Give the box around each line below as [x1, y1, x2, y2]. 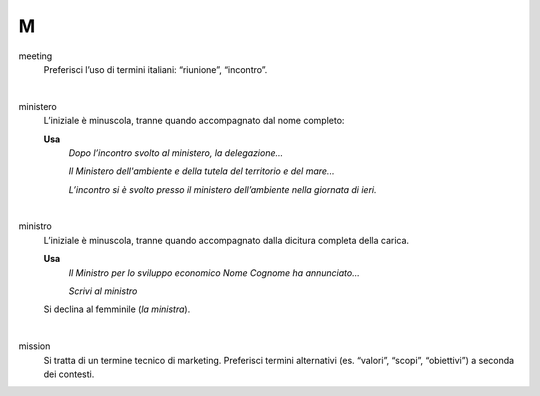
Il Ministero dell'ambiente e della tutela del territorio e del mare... [68, 165, 335, 177]
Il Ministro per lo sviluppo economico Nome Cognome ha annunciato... [68, 266, 360, 279]
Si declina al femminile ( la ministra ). [43, 303, 191, 315]
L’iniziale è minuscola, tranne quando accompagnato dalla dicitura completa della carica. [43, 234, 410, 246]
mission [18, 340, 51, 352]
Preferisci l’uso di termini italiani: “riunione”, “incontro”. [43, 63, 268, 75]
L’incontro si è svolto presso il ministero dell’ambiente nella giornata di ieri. [68, 183, 377, 195]
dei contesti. [43, 368, 95, 380]
